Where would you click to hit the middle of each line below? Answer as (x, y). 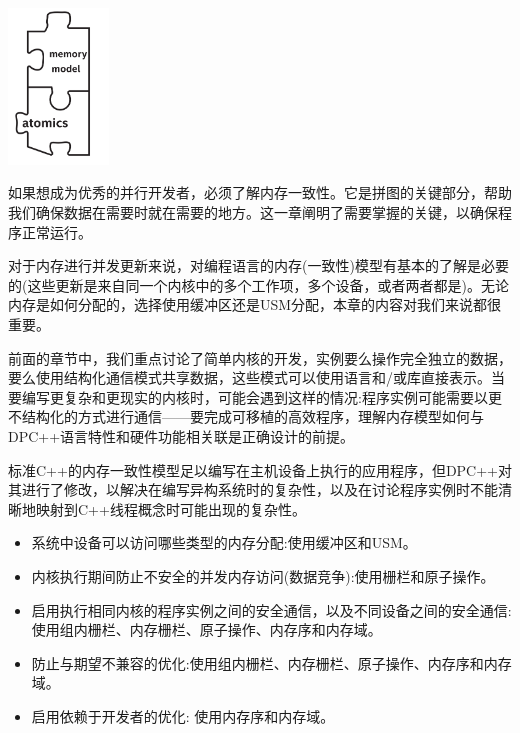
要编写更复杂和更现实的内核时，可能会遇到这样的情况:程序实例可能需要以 (248, 396)
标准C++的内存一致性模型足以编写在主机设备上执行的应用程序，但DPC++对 (260, 469)
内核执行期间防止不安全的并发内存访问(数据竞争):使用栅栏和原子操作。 (263, 575)
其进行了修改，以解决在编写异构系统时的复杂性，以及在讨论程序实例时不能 (253, 489)
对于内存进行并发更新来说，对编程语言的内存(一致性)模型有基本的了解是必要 (258, 265)
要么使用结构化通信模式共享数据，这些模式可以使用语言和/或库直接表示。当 (256, 377)
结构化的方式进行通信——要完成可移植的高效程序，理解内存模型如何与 (252, 416)
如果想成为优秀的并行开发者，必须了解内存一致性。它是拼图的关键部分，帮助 (260, 192)
